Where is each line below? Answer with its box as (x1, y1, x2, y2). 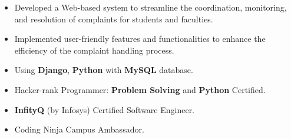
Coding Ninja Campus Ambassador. (14, 123, 144, 135)
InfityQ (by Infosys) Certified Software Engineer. (14, 103, 195, 115)
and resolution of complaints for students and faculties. (14, 12, 213, 25)
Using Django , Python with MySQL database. (14, 64, 193, 76)
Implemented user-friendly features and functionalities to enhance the (14, 32, 266, 45)
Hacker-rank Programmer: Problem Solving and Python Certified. (14, 83, 266, 95)
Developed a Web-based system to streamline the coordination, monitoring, (14, 1, 287, 13)
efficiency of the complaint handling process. (14, 44, 174, 56)
